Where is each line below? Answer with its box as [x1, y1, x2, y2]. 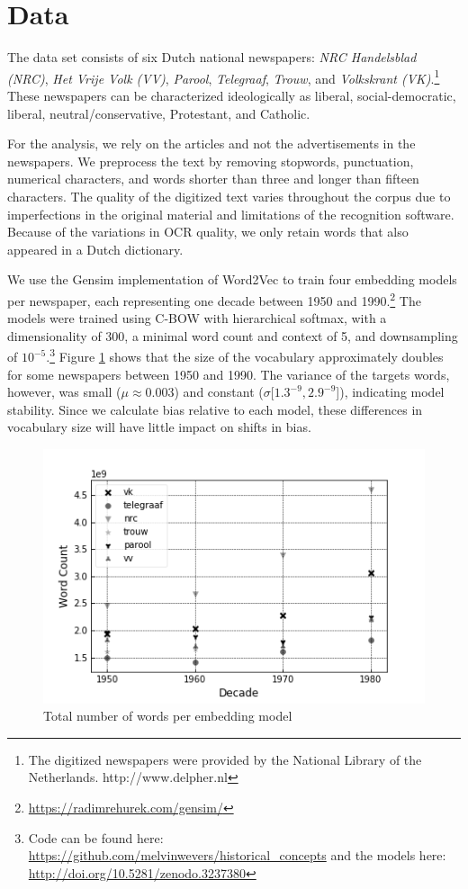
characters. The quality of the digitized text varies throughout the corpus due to [7, 186, 451, 205]
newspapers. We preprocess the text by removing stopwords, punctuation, [7, 151, 414, 170]
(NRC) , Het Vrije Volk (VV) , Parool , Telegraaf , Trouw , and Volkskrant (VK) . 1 [7, 66, 440, 87]
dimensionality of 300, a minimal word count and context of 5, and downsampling [7, 326, 458, 345]
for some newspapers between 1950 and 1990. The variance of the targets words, [7, 364, 450, 383]
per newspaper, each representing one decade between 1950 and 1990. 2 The [7, 288, 421, 310]
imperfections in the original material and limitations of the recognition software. [7, 204, 454, 223]
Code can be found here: [28, 828, 164, 847]
